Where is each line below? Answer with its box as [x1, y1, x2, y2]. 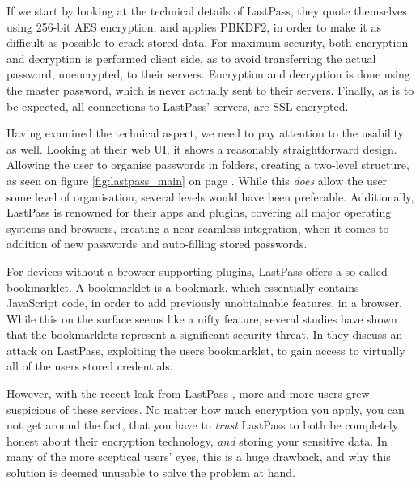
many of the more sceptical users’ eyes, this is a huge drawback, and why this [6, 448, 391, 465]
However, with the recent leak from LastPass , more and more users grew [6, 385, 370, 402]
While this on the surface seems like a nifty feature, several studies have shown [6, 310, 397, 327]
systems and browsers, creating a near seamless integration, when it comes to [6, 219, 389, 236]
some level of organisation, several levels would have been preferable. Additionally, [6, 188, 414, 205]
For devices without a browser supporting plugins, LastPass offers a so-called [6, 262, 388, 279]
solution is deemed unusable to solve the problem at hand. [6, 464, 295, 481]
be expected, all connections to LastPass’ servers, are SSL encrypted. [6, 97, 349, 114]
